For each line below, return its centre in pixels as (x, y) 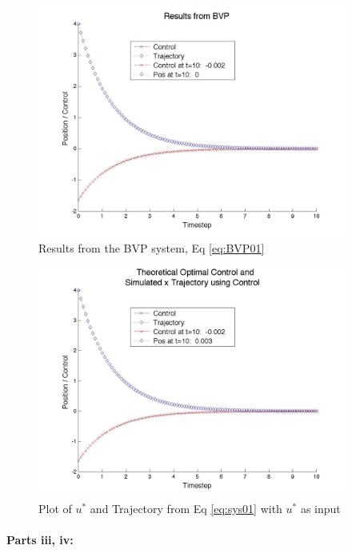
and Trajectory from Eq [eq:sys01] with (186, 508)
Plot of (55, 508)
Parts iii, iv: (40, 539)
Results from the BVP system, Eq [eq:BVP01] (152, 247)
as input (320, 508)
